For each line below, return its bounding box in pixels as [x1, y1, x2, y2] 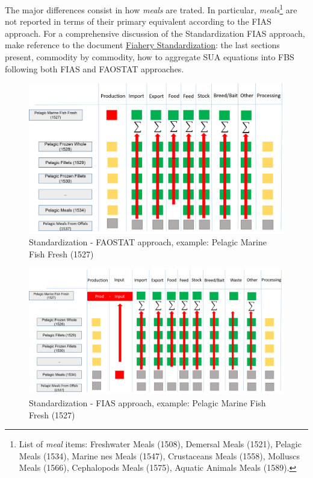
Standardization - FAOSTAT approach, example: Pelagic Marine [29, 236, 267, 248]
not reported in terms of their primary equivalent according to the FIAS [5, 15, 271, 28]
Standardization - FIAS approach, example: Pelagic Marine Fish [29, 396, 266, 409]
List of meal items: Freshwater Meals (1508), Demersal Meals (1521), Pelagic [19, 438, 302, 450]
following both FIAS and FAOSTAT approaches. [5, 62, 184, 75]
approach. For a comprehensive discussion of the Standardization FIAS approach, [5, 27, 305, 39]
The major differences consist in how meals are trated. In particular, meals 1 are [5, 2, 297, 16]
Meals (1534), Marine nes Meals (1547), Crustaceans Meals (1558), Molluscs [19, 449, 300, 462]
